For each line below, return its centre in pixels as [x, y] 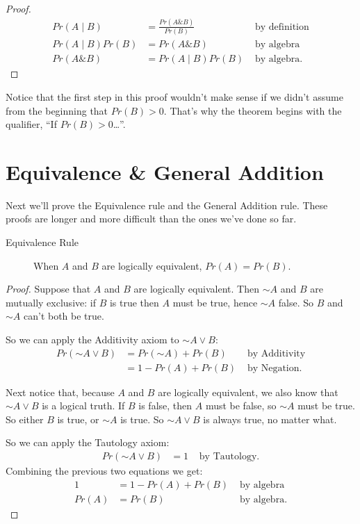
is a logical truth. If [83, 406]
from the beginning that [57, 110]
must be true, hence [215, 302]
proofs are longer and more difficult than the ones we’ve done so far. [151, 219]
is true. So [142, 419]
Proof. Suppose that [48, 289]
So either [25, 419]
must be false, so [241, 406]
